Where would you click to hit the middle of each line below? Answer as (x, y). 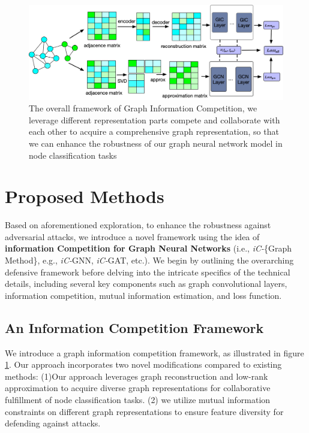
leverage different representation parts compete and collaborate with (154, 119)
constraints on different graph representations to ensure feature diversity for (144, 411)
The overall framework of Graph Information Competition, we (143, 108)
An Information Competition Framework (134, 327)
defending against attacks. (53, 423)
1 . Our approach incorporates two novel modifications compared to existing (143, 364)
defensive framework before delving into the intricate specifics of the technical (148, 272)
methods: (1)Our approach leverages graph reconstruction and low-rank (136, 376)
